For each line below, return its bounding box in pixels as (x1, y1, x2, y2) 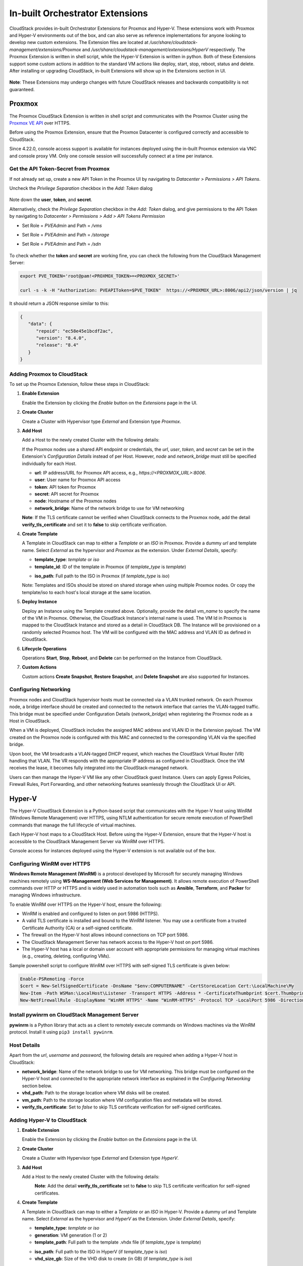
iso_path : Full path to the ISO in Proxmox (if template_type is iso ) (34, 573, 170, 579)
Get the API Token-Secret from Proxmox (9, 165, 110, 172)
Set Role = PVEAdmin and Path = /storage (22, 232, 110, 238)
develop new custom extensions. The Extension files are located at (9, 39, 149, 46)
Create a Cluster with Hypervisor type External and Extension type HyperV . (22, 1155, 179, 1161)
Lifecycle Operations (22, 646, 67, 652)
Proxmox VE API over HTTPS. (9, 120, 71, 126)
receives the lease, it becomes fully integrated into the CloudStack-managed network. (9, 765, 189, 771)
